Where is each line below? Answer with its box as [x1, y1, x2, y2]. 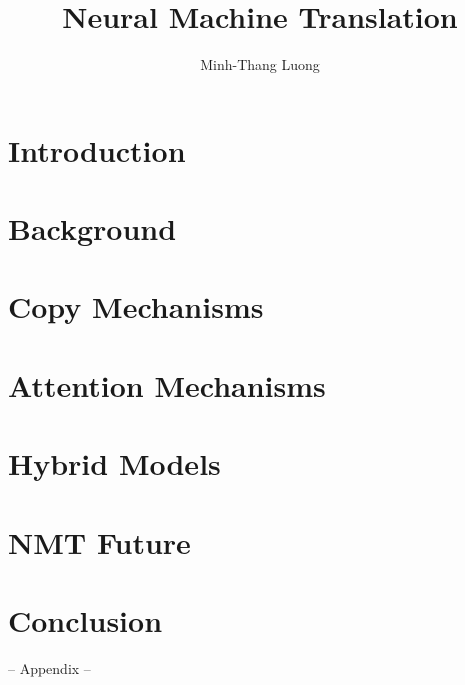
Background [8, 208, 177, 249]
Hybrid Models [8, 443, 221, 484]
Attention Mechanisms [8, 364, 326, 405]
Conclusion [8, 599, 163, 640]
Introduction [8, 129, 186, 170]
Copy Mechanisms [8, 286, 264, 327]
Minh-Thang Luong [200, 54, 320, 75]
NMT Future [8, 521, 191, 562]
